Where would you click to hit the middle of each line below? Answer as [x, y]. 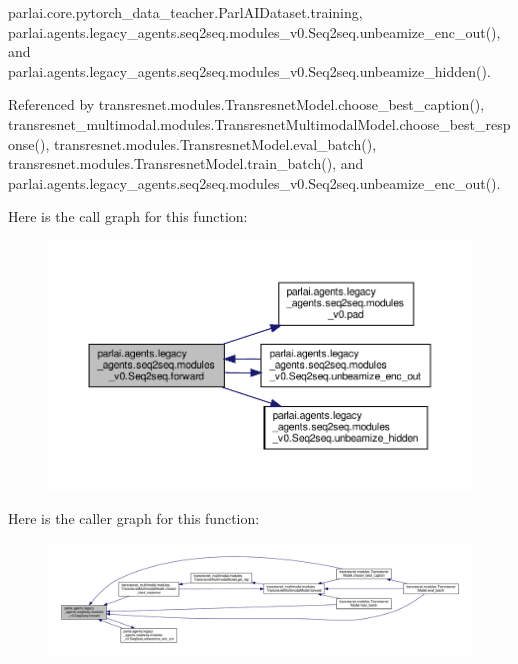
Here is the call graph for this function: [128, 216]
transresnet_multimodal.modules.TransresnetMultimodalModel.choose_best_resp [259, 123]
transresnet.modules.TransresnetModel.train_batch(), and [186, 163]
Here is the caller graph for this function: [134, 518]
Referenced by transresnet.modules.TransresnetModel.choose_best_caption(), [246, 104]
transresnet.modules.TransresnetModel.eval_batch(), [215, 143]
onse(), [29, 143]
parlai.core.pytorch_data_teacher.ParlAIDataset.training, [185, 12]
